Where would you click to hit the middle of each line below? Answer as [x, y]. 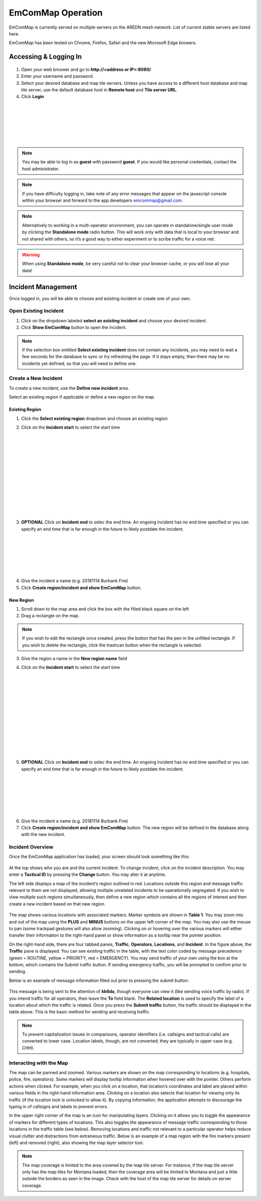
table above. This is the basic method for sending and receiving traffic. [80, 1012]
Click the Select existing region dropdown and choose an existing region [94, 418]
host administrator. [41, 169]
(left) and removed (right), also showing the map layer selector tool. [76, 1143]
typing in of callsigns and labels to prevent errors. [59, 1106]
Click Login [33, 97]
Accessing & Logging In [45, 57]
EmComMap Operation [56, 13]
